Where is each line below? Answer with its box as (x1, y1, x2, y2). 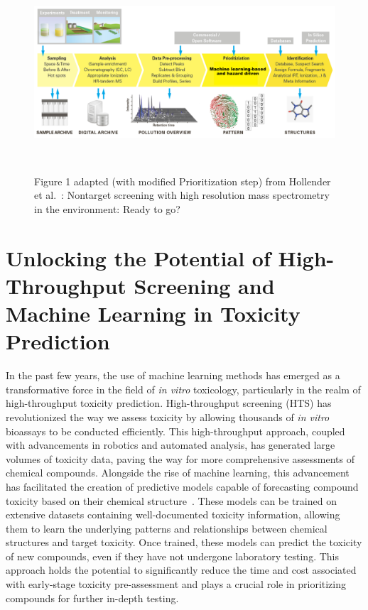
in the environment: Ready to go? (34, 201, 180, 216)
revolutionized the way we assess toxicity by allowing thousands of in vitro (6, 409, 330, 424)
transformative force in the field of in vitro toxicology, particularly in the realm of (6, 381, 361, 396)
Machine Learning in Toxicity (6, 299, 301, 328)
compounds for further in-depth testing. (6, 590, 179, 605)
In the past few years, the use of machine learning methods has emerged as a (6, 368, 340, 383)
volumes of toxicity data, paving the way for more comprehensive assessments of (6, 451, 355, 466)
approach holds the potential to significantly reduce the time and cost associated (6, 562, 357, 577)
